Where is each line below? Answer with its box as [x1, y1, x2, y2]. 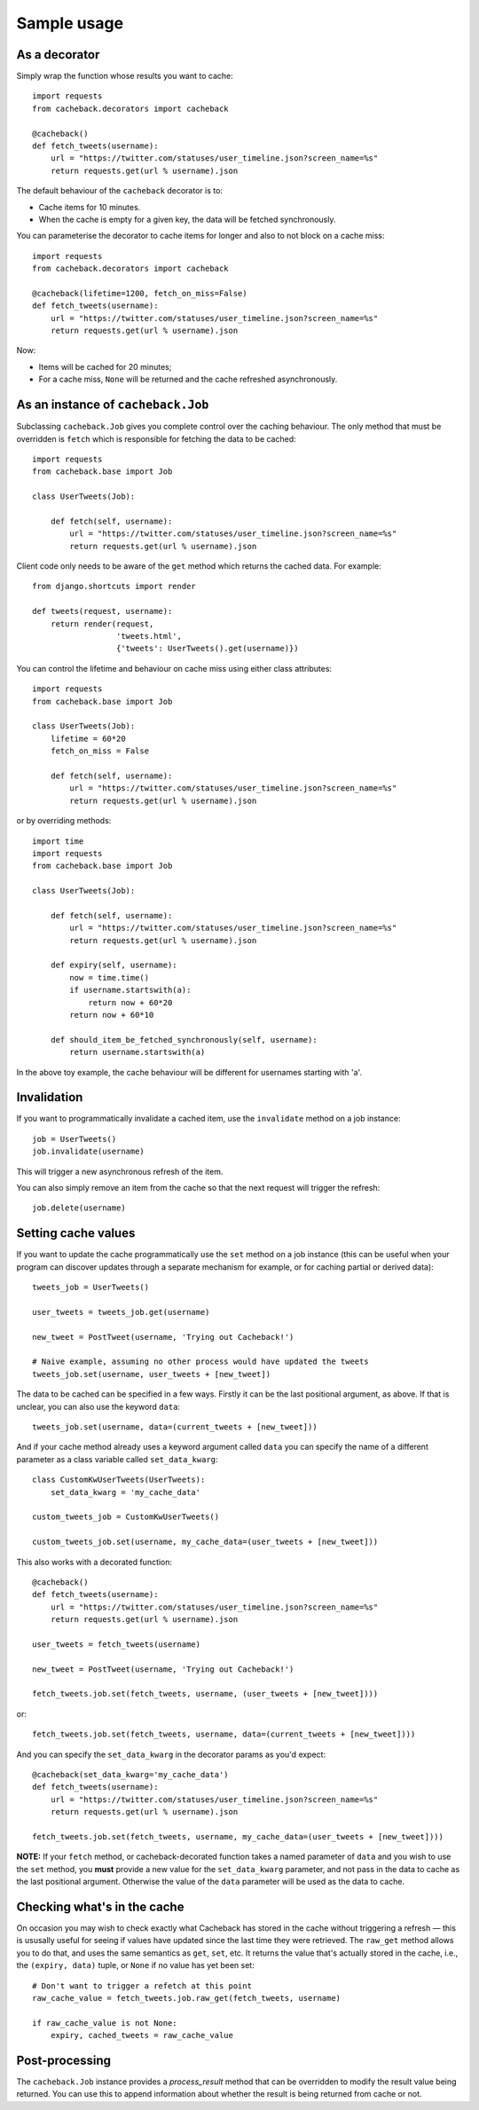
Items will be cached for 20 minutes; [38, 361, 172, 372]
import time [32, 836, 84, 846]
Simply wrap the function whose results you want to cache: [16, 71, 234, 82]
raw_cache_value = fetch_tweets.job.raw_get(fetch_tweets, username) [32, 1993, 342, 2003]
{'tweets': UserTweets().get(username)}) [115, 643, 299, 654]
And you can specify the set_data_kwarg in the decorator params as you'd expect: [16, 1749, 326, 1760]
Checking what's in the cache [16, 1899, 185, 1914]
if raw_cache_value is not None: [32, 2018, 177, 2027]
